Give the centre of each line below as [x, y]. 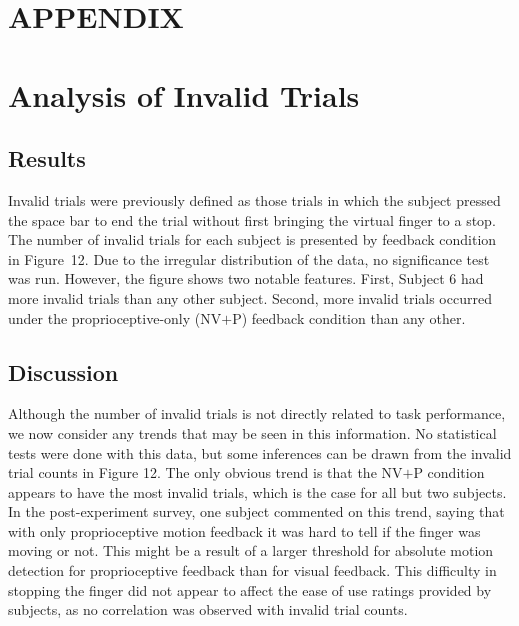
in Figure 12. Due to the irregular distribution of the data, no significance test [249, 258]
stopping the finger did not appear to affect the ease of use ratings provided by [250, 589]
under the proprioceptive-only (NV [115, 317]
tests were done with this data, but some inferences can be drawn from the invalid [260, 452]
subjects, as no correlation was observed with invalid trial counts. [208, 609]
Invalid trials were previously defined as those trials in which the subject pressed [254, 199]
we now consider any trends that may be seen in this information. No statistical [252, 432]
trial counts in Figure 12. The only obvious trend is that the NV [205, 472]
